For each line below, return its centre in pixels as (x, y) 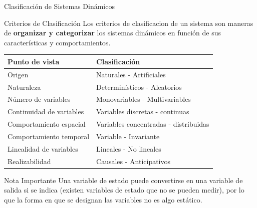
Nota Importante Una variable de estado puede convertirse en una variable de (123, 180)
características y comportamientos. (57, 42)
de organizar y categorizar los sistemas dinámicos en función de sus (113, 33)
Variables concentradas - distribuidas (153, 124)
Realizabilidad (29, 161)
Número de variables (39, 99)
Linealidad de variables (43, 148)
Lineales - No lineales (129, 148)
